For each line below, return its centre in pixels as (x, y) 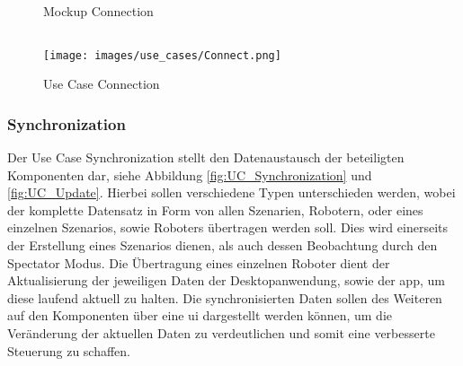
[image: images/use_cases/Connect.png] (162, 55)
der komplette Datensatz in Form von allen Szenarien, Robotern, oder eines (215, 209)
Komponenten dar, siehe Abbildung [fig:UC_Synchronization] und (190, 174)
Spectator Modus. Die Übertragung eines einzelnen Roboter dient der (199, 262)
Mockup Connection (98, 11)
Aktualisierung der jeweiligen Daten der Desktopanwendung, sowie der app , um (226, 280)
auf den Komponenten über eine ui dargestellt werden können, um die (200, 315)
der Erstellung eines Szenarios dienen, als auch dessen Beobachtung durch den (223, 245)
